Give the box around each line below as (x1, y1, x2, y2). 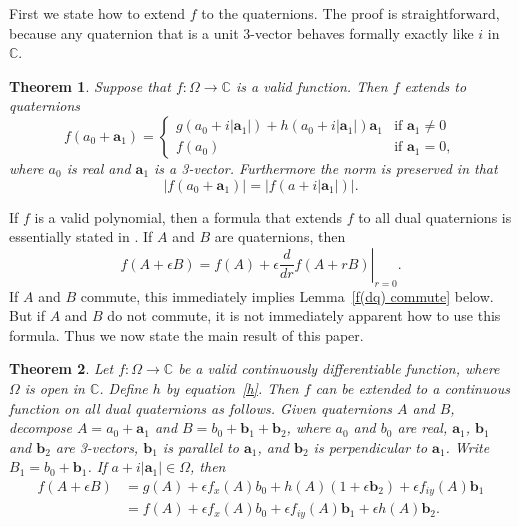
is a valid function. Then (235, 75, 388, 96)
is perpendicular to (313, 436, 428, 457)
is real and (66, 157, 131, 178)
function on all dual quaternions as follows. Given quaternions (9, 397, 392, 418)
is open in (24, 377, 85, 398)
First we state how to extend (9, 3, 186, 23)
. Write (445, 436, 490, 457)
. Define (99, 377, 148, 398)
